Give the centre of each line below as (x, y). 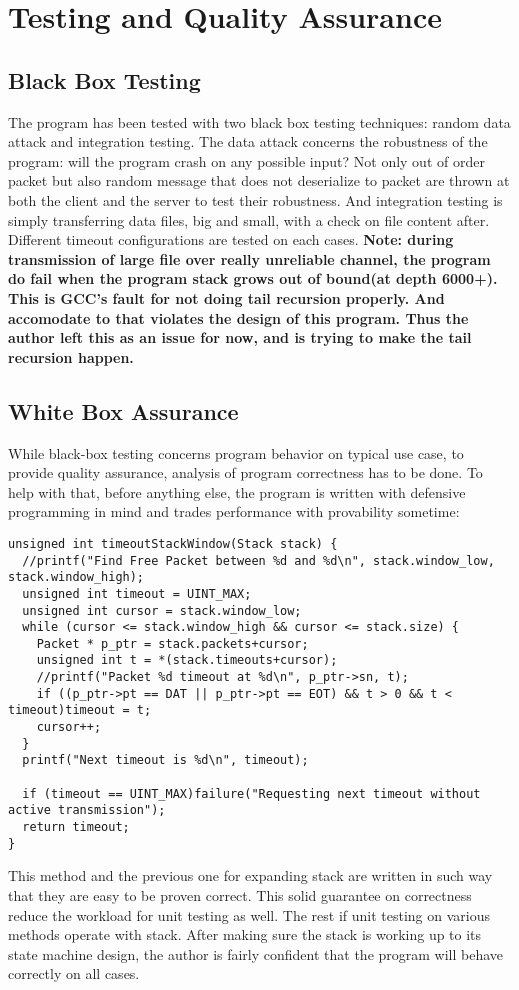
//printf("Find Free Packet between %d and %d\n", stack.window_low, (258, 560)
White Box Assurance (123, 410)
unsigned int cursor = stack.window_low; (162, 610)
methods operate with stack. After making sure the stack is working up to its (245, 934)
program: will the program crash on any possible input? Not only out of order (246, 160)
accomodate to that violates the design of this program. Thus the (238, 317)
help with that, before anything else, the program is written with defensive (237, 491)
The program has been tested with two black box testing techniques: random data (259, 121)
